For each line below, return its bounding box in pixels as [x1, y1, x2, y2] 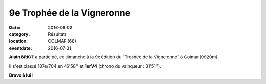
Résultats [48, 31, 67, 37]
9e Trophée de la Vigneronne [9, 7, 131, 18]
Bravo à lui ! [9, 72, 34, 78]
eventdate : [9, 45, 32, 51]
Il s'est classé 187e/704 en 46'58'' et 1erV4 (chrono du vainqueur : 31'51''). [9, 63, 161, 69]
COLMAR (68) [48, 38, 76, 44]
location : [9, 38, 28, 44]
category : [9, 31, 30, 37]
